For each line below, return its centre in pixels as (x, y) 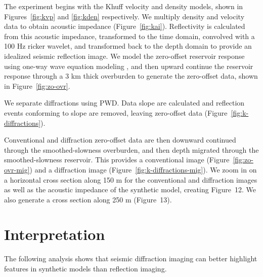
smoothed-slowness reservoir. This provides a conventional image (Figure (117, 160)
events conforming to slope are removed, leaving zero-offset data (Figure (116, 112)
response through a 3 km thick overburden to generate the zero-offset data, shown (131, 76)
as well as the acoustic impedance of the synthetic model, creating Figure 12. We (130, 189)
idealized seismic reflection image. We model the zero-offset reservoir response (124, 56)
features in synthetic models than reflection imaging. (85, 268)
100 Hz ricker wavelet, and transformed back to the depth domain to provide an (128, 46)
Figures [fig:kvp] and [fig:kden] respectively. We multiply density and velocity (124, 16)
